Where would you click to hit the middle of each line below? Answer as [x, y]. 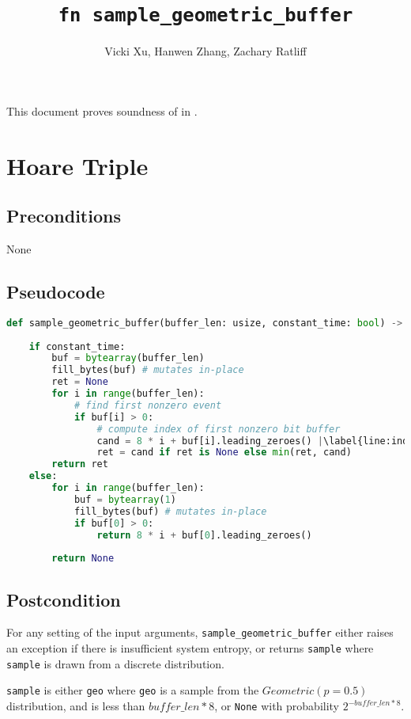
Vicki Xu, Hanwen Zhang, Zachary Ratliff [205, 51]
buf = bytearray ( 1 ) [125, 499]
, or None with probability [277, 706]
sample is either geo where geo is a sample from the [133, 690]
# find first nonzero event [148, 405]
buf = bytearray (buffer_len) [128, 358]
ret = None [80, 382]
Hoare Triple [77, 165]
